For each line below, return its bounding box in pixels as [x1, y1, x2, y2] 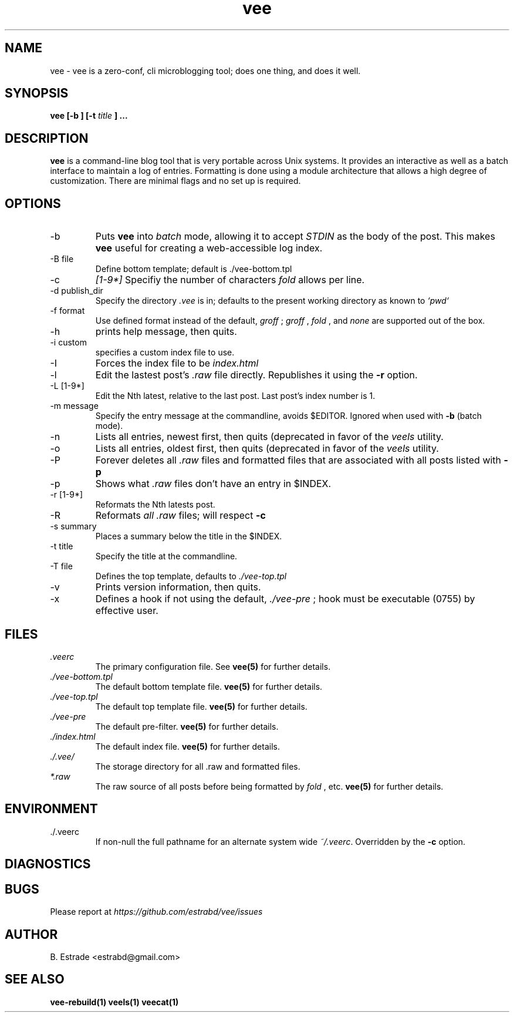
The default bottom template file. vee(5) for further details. [95, 681, 323, 692]
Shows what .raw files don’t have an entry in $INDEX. [95, 478, 332, 490]
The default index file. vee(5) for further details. [95, 741, 280, 751]
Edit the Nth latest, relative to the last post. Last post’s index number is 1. [95, 391, 376, 401]
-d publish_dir [50, 286, 103, 296]
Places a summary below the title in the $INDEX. [95, 531, 282, 542]
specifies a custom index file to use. [95, 347, 235, 358]
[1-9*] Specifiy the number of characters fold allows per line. [95, 274, 365, 286]
